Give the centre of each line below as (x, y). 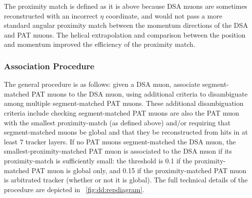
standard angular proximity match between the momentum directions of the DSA (126, 25)
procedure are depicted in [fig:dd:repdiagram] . (74, 189)
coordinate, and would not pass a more (164, 15)
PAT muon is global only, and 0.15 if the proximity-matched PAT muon (139, 170)
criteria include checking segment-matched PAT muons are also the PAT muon (122, 112)
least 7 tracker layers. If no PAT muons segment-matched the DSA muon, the (120, 141)
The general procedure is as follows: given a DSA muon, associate (102, 84)
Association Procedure (49, 66)
